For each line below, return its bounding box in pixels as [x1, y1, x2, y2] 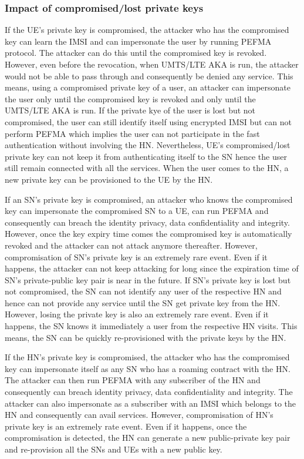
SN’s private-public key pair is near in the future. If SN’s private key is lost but [5, 273, 291, 286]
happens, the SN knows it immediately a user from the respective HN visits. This [5, 320, 298, 332]
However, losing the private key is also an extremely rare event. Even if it [5, 308, 269, 320]
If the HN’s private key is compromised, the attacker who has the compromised [5, 351, 290, 363]
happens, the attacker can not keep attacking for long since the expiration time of [5, 262, 299, 274]
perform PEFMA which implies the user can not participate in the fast [5, 127, 260, 139]
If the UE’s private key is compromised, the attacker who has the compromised [5, 24, 289, 36]
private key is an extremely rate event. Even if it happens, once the [5, 420, 247, 432]
